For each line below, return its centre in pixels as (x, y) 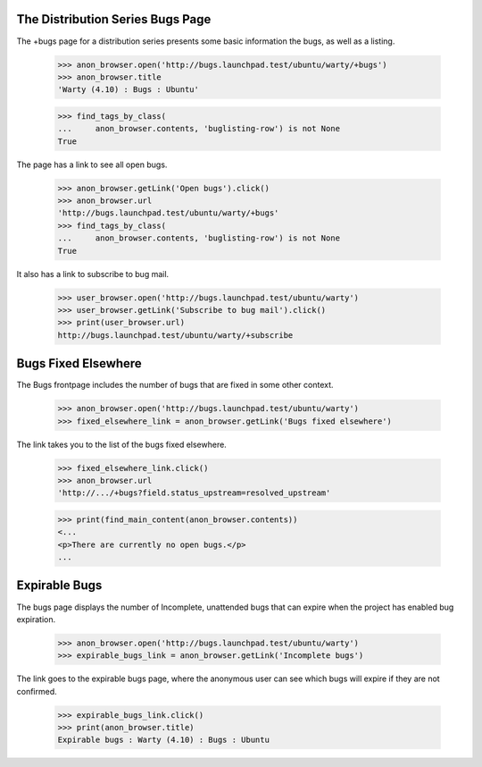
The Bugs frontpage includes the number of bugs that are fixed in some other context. (175, 385)
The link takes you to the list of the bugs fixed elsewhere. (121, 444)
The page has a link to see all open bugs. (92, 164)
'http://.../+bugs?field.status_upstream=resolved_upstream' (194, 493)
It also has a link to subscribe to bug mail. (93, 274)
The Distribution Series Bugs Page (114, 19)
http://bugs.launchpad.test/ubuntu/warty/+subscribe (175, 335)
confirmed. (37, 691)
